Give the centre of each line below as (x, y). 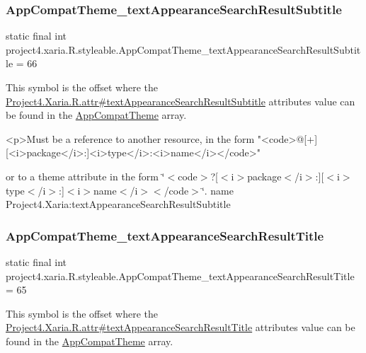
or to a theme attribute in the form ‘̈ (85, 176)
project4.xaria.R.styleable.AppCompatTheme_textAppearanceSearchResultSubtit (183, 49)
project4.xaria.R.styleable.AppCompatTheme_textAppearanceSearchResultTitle (180, 276)
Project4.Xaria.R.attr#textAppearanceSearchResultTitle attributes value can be (181, 327)
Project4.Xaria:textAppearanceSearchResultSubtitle (118, 204)
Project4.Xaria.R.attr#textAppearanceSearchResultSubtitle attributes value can (181, 101)
